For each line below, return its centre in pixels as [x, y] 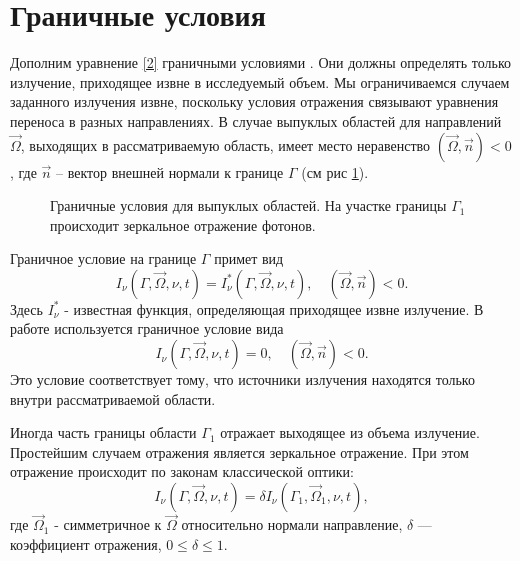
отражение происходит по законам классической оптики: [182, 471]
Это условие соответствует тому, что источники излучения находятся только [242, 379]
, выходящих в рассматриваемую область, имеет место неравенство [225, 144]
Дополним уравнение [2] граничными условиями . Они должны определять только [260, 62]
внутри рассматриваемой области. [113, 398]
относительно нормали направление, [292, 524]
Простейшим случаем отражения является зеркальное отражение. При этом [239, 451]
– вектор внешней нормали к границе [170, 171]
